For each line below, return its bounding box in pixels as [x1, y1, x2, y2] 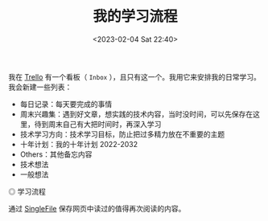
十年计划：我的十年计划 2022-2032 [19, 139, 138, 149]
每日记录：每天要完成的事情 [19, 99, 113, 108]
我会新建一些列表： [8, 82, 72, 92]
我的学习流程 [92, 7, 178, 26]
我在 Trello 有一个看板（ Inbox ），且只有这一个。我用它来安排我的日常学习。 [8, 72, 262, 81]
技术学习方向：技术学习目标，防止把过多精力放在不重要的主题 [19, 129, 225, 139]
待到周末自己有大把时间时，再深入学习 [34, 119, 162, 129]
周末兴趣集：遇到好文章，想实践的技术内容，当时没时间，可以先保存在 [19, 109, 254, 119]
